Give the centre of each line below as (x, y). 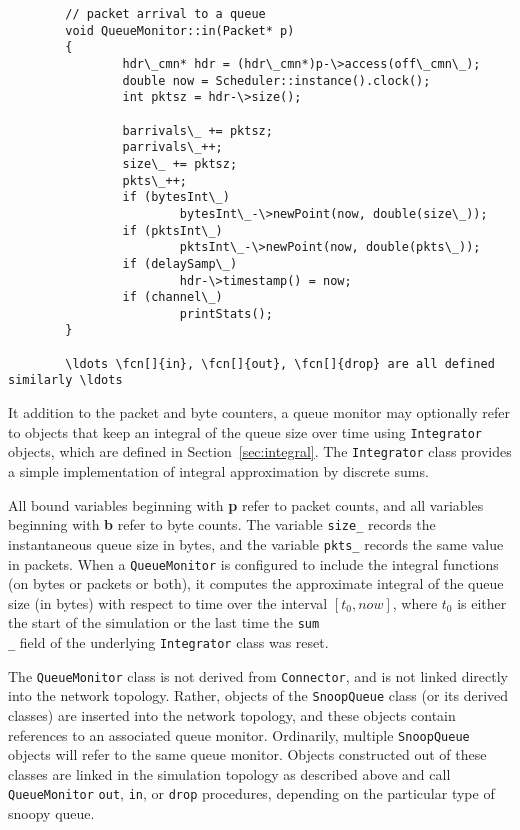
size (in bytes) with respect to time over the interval (168, 602)
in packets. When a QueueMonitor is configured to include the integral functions (253, 563)
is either (482, 602)
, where (415, 602)
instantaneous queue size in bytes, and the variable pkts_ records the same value (256, 543)
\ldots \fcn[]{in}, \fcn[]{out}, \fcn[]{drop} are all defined (280, 363)
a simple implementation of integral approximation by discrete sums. (218, 471)
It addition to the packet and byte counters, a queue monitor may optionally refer (259, 412)
